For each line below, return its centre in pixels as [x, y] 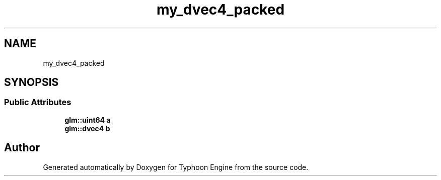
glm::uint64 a [88, 120]
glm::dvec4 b [87, 128]
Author [22, 148]
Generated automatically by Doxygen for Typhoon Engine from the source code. [176, 167]
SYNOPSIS [31, 82]
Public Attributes [38, 102]
